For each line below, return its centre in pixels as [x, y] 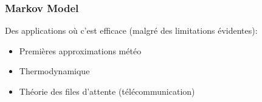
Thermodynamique [54, 71]
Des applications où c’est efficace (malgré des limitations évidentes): [131, 30]
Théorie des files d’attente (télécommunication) [107, 91]
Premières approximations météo [80, 50]
